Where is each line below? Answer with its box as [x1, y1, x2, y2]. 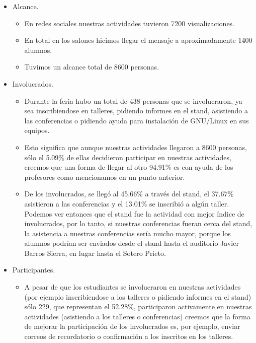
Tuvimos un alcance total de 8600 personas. [24, 61, 159, 72]
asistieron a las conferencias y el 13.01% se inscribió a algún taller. [24, 198, 229, 209]
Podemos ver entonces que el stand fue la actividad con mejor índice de [24, 208, 244, 219]
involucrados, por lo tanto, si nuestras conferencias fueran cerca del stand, [24, 218, 252, 229]
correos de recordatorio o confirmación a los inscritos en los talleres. [24, 331, 233, 341]
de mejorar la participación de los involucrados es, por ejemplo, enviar [24, 321, 240, 331]
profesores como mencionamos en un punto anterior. [24, 171, 185, 182]
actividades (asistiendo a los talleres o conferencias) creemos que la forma [24, 311, 251, 321]
